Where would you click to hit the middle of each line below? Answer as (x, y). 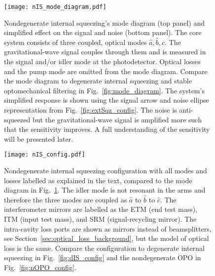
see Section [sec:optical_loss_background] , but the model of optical (107, 238)
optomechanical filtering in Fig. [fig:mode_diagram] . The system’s (104, 90)
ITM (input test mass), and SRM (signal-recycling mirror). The (100, 219)
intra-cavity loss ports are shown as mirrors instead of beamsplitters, (108, 228)
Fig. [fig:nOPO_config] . (40, 267)
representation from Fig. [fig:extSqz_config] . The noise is (90, 110)
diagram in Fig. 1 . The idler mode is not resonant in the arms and (105, 190)
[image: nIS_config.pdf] (45, 155)
